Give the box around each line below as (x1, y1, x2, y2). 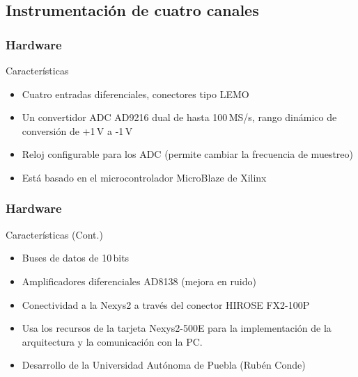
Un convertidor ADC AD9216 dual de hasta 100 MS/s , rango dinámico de (22, 110, 337, 125)
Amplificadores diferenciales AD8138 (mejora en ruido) (22, 273, 256, 288)
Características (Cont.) (6, 227, 103, 241)
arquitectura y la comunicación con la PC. (22, 334, 203, 348)
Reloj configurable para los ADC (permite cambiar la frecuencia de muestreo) (22, 147, 353, 161)
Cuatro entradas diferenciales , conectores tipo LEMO (22, 86, 249, 101)
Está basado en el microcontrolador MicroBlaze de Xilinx (22, 170, 267, 184)
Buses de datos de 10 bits (22, 250, 130, 265)
